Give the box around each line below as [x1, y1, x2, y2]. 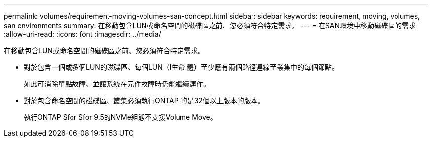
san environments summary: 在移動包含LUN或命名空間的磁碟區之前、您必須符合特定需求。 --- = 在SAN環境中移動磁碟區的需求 [4, 21, 416, 29]
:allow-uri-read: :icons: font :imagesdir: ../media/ [4, 30, 161, 38]
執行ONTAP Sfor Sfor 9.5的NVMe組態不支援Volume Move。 [24, 113, 217, 121]
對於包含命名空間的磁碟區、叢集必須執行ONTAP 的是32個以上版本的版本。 [24, 96, 265, 105]
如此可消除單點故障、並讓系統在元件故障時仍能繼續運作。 [24, 80, 210, 88]
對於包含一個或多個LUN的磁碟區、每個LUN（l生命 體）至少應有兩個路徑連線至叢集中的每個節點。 [24, 63, 339, 71]
